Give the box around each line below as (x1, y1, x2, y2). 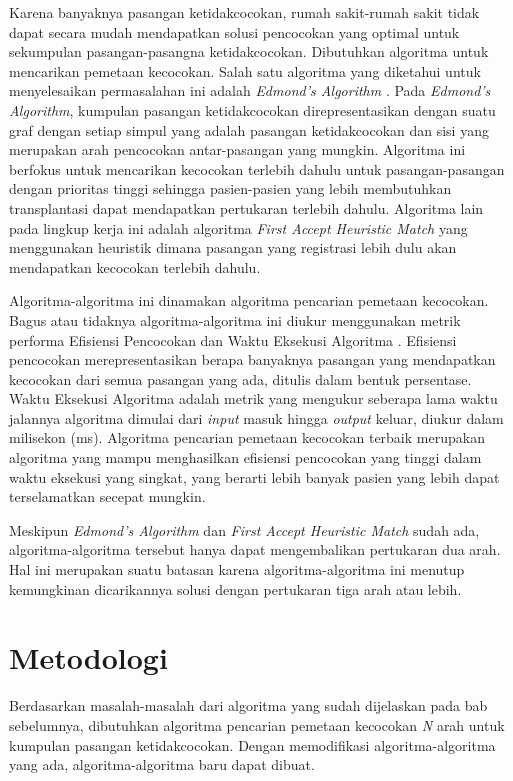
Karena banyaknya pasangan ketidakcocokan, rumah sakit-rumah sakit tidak (9, 2, 480, 22)
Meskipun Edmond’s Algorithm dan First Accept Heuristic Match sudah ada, (9, 519, 480, 540)
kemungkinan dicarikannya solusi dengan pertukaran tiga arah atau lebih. (9, 578, 462, 599)
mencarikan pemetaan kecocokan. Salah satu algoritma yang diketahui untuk (9, 60, 481, 81)
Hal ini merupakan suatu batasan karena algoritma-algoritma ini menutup (9, 559, 465, 580)
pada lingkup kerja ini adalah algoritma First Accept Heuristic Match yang (9, 217, 468, 238)
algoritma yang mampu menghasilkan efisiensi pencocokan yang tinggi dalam (9, 447, 482, 468)
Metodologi (9, 637, 168, 678)
